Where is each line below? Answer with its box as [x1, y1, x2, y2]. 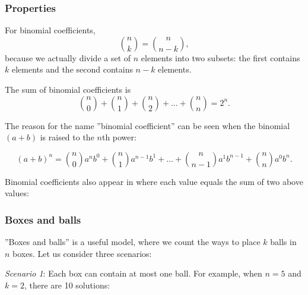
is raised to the [40, 131, 94, 143]
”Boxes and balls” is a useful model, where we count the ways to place [5, 236, 261, 248]
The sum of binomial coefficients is [5, 83, 131, 95]
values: [5, 187, 29, 199]
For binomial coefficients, [5, 24, 96, 36]
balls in [270, 236, 297, 248]
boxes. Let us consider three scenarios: [12, 247, 152, 259]
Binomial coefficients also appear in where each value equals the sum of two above [5, 175, 303, 187]
